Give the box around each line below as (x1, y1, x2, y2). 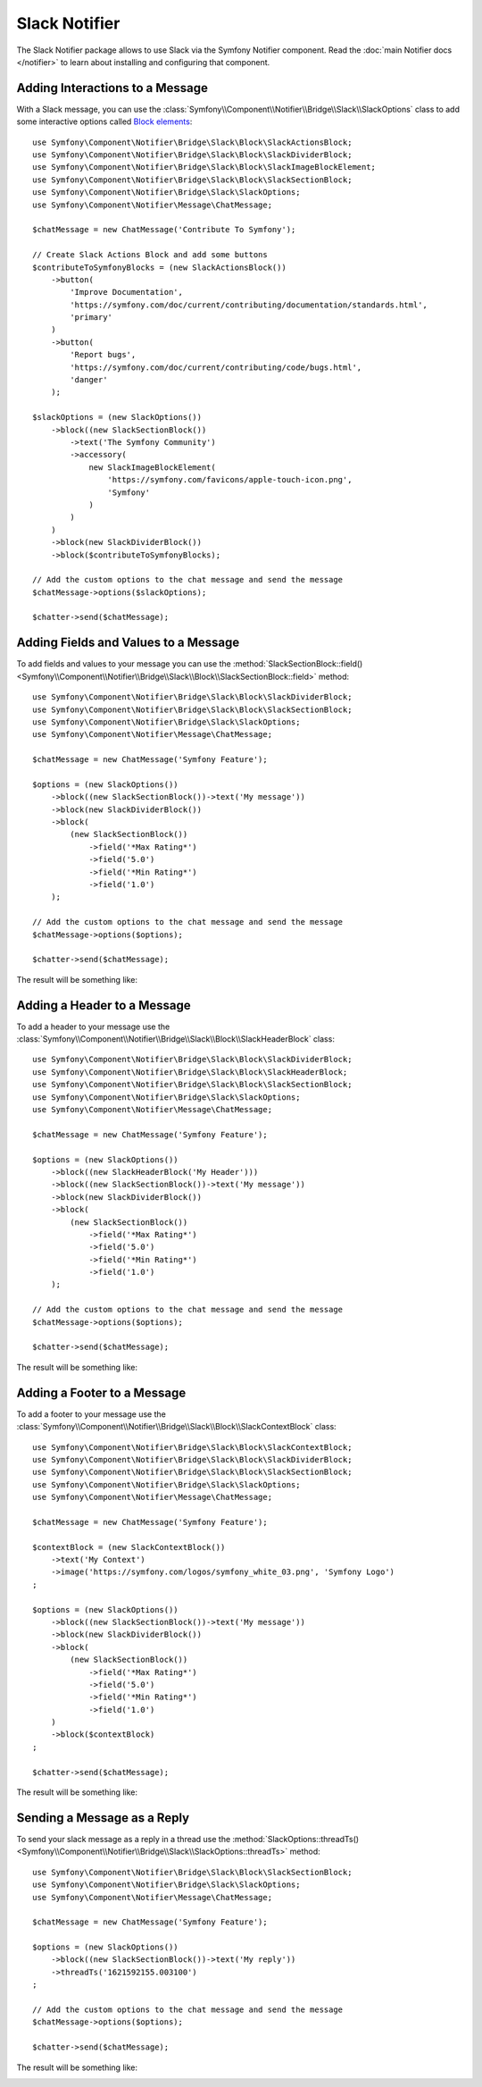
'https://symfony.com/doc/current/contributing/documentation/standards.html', (70, 299, 428, 310)
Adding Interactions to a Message (16, 80, 209, 96)
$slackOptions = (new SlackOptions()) (32, 412, 203, 423)
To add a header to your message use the (16, 1021, 170, 1032)
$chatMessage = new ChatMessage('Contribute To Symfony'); (32, 224, 296, 235)
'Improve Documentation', (70, 287, 183, 298)
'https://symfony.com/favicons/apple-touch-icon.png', (107, 474, 353, 485)
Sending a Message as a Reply (16, 1810, 190, 1825)
